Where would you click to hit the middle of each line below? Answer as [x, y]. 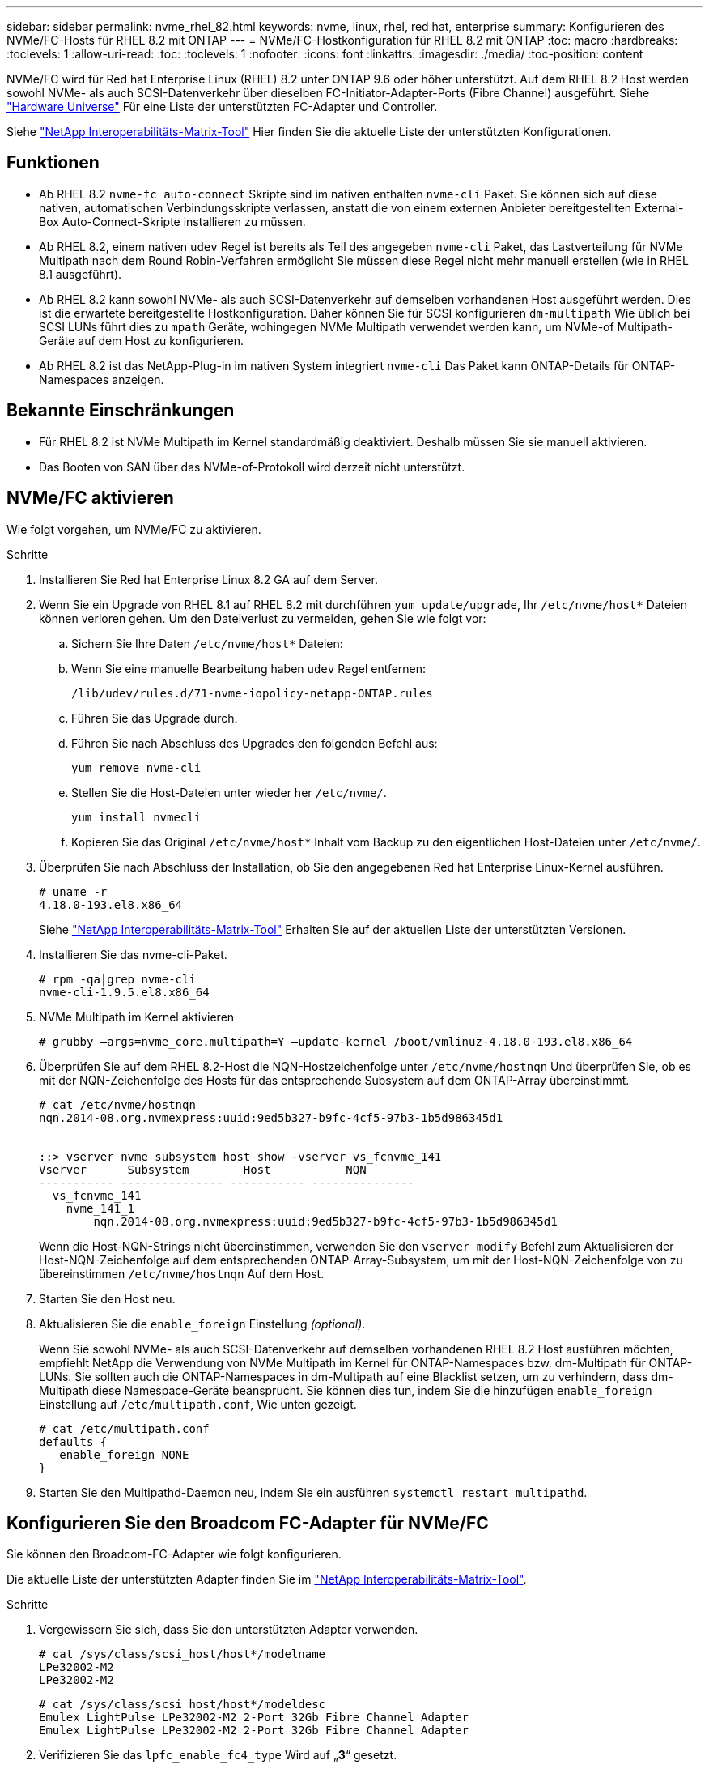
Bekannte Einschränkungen [121, 411]
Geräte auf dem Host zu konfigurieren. [142, 340]
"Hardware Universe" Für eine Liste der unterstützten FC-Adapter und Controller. [222, 107]
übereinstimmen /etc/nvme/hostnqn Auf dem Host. [182, 1273]
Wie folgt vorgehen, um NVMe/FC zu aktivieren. [134, 529]
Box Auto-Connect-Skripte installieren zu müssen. [172, 221]
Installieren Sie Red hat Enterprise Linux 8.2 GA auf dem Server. [208, 579]
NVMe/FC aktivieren [90, 498]
